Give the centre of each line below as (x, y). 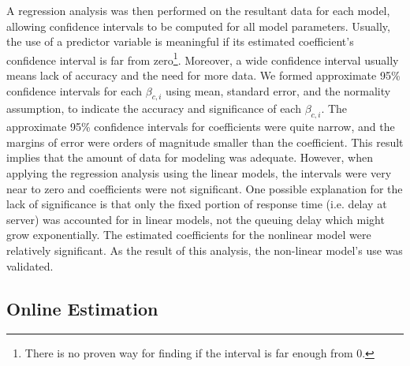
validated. (30, 265)
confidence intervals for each (75, 90)
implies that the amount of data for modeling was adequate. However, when (190, 157)
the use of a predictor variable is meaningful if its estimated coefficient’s (180, 41)
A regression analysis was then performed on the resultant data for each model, (198, 10)
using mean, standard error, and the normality (278, 90)
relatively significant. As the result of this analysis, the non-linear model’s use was (205, 250)
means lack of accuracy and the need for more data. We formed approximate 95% (203, 75)
